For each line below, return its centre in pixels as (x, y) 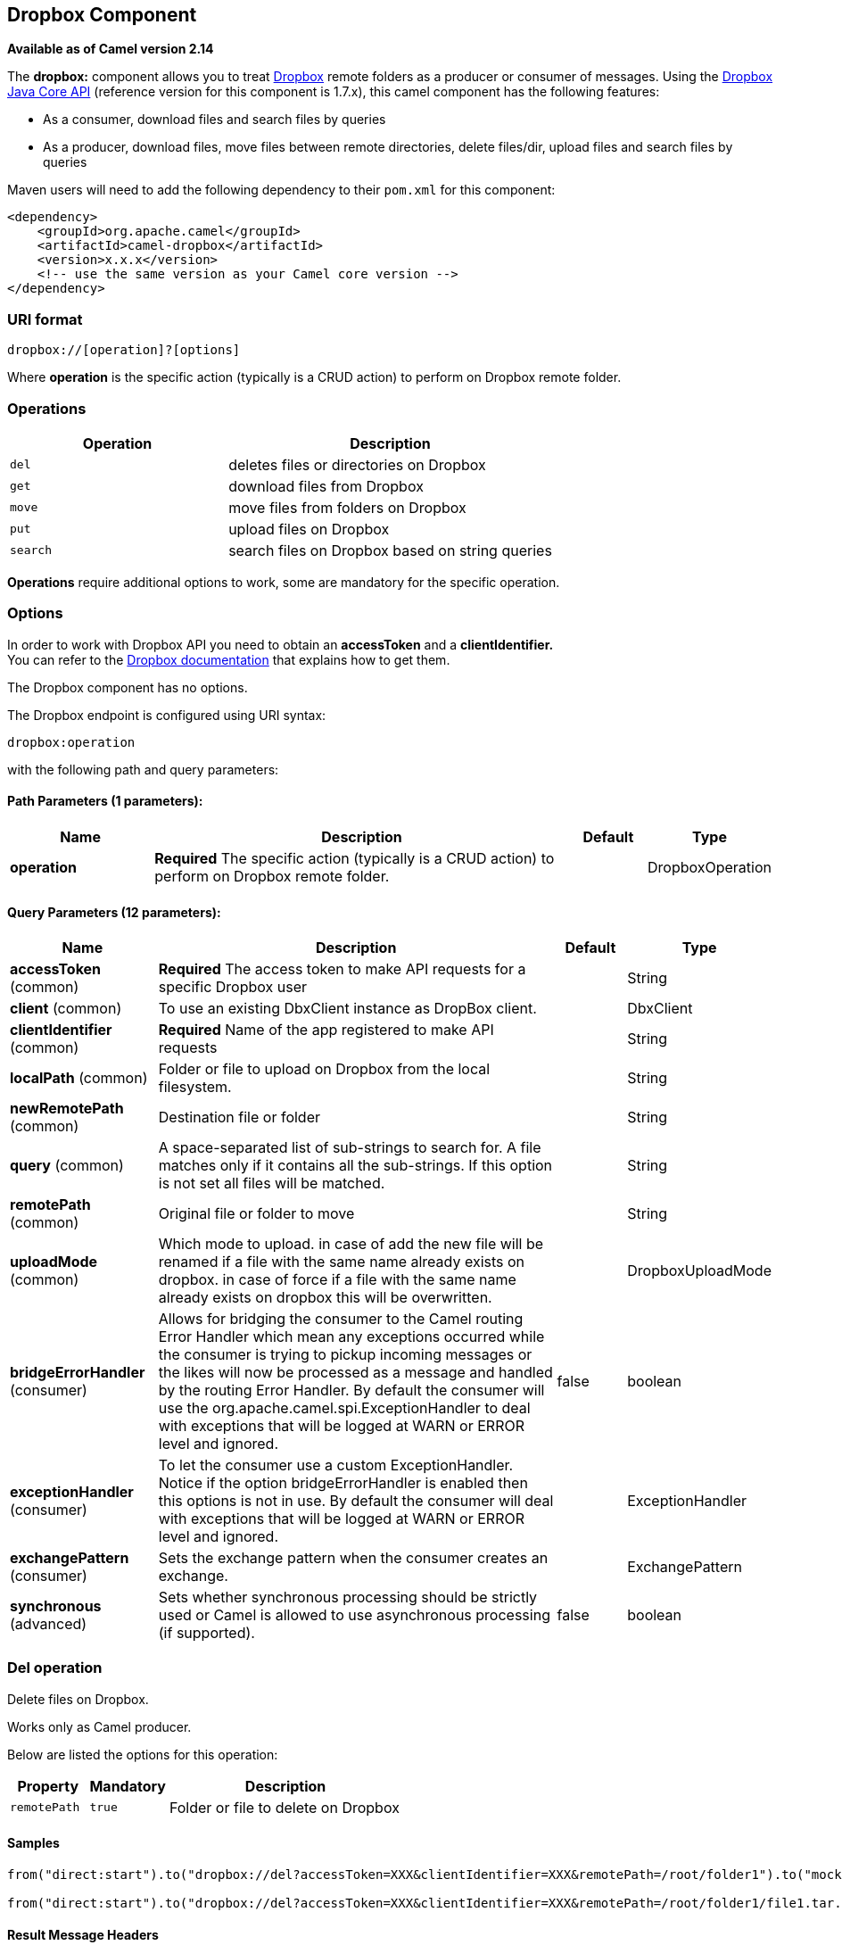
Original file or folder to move (256, 1214)
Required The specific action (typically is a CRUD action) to (355, 858)
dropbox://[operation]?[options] (124, 350)
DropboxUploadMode (699, 1271)
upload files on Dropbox (309, 529)
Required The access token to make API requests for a (342, 969)
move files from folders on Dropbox (347, 507)
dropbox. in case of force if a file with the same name (337, 1280)
